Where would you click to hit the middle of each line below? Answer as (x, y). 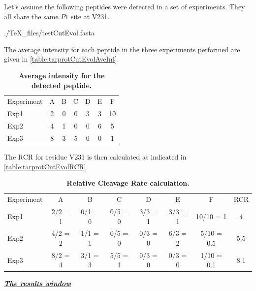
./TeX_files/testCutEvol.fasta (49, 33)
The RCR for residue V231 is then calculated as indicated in (95, 157)
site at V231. (90, 16)
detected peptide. (62, 85)
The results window (38, 283)
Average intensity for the (62, 75)
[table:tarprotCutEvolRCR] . (46, 166)
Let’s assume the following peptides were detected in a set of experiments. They (125, 6)
